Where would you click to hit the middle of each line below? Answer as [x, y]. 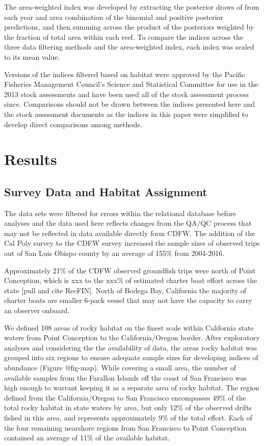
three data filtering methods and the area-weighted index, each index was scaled [129, 47]
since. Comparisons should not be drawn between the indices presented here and [130, 104]
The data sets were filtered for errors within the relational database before [120, 213]
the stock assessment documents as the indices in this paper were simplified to [126, 114]
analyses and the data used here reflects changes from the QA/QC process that [128, 223]
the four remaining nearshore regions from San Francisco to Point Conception [125, 427]
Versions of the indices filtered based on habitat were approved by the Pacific [125, 74]
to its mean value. [32, 56]
